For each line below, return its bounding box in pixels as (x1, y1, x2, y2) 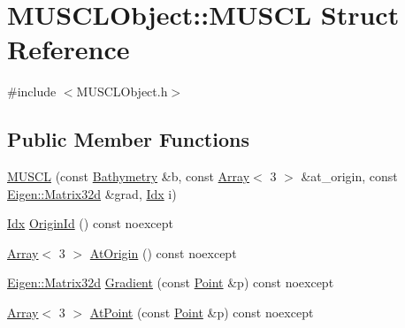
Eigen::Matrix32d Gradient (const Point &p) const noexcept (7, 273, 334, 292)
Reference (7, 31, 130, 67)
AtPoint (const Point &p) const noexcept (89, 303, 314, 322)
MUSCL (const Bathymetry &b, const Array (7, 167, 250, 186)
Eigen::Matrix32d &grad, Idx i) (7, 184, 177, 202)
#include (7, 82, 57, 101)
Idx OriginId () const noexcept (7, 214, 173, 233)
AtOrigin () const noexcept (89, 243, 237, 262)
